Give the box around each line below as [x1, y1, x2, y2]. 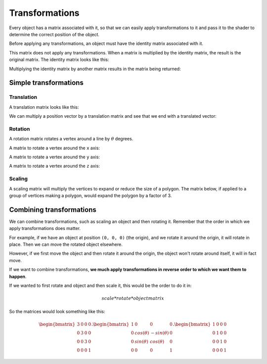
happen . [9, 273, 27, 279]
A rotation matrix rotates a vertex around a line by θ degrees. [9, 136, 133, 142]
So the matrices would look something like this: [9, 308, 106, 314]
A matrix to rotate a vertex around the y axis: [9, 154, 100, 160]
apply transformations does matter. [9, 226, 81, 231]
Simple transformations [9, 79, 84, 87]
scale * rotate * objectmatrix [101, 296, 164, 301]
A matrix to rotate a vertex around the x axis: [9, 145, 100, 151]
